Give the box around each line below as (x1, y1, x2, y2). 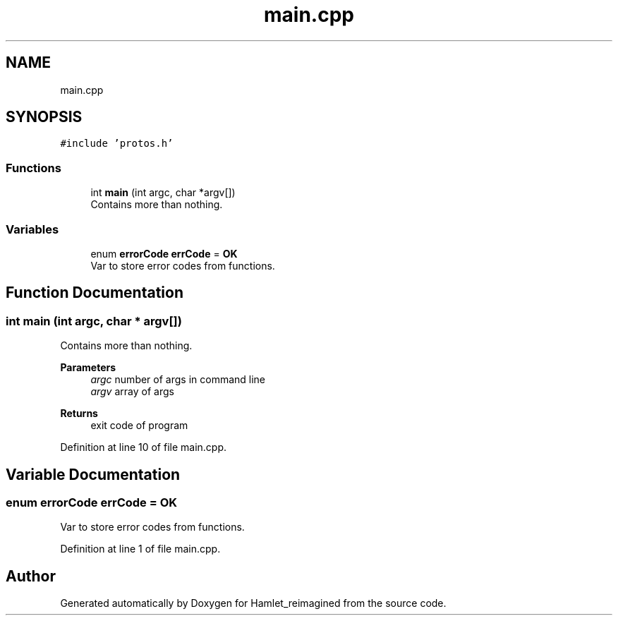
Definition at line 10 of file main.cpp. (60, 441, 227, 454)
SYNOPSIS (6, 108, 83, 126)
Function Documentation (6, 284, 183, 302)
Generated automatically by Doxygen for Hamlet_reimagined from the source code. (60, 597, 447, 610)
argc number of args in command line (90, 373, 266, 386)
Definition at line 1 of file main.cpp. (60, 543, 221, 555)
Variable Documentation (6, 465, 181, 483)
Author (6, 567, 56, 585)
